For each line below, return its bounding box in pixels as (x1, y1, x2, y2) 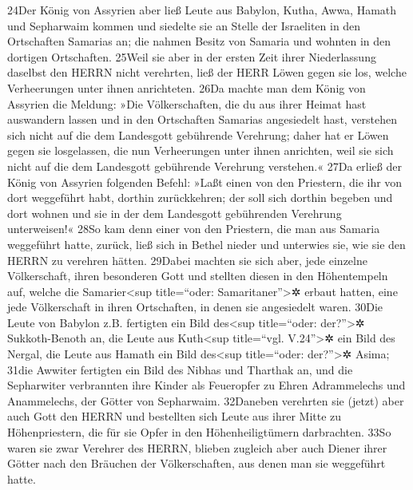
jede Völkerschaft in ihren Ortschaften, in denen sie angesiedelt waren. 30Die (7, 298, 383, 315)
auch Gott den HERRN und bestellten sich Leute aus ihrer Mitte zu (7, 408, 342, 425)
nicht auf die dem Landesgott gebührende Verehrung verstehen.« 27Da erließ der (7, 157, 402, 174)
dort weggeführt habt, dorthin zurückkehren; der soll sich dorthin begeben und (7, 189, 393, 206)
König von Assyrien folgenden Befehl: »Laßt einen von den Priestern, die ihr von (7, 173, 403, 190)
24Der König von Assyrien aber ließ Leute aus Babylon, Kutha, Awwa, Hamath (7, 2, 397, 18)
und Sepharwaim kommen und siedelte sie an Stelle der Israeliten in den (7, 17, 361, 34)
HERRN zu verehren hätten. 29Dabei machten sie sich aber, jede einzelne (7, 251, 367, 268)
